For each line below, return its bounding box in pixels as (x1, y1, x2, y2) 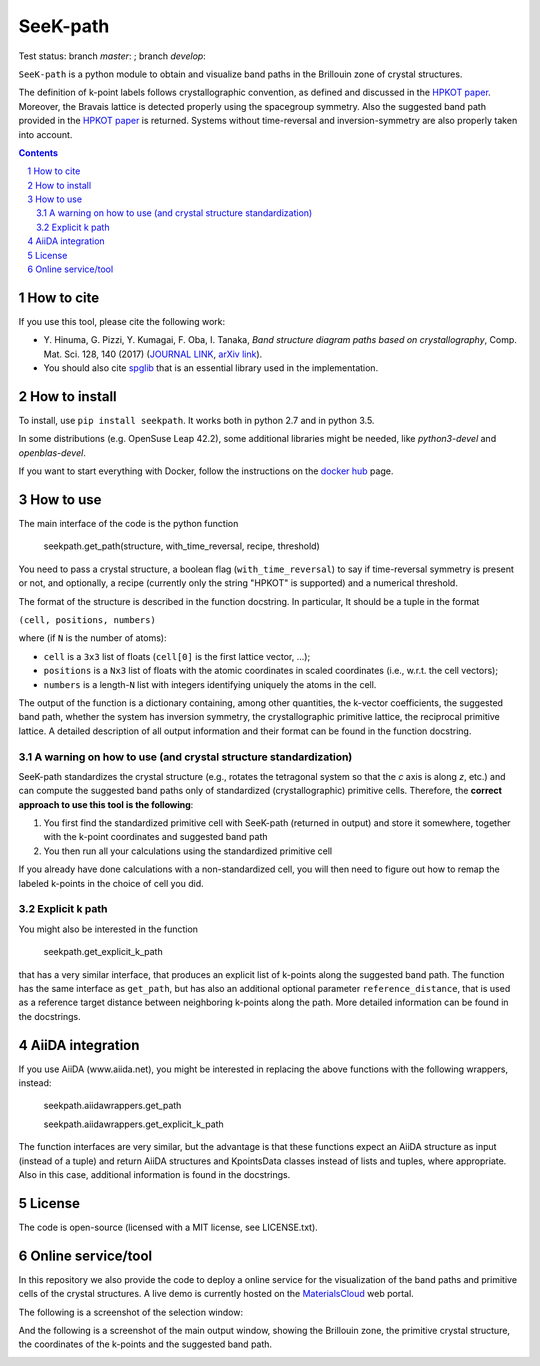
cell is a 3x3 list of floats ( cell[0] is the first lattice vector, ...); (43, 650, 311, 662)
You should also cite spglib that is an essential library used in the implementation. (43, 362, 379, 374)
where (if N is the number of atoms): (18, 632, 167, 644)
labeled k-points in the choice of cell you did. (18, 877, 204, 889)
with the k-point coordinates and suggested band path (43, 831, 269, 843)
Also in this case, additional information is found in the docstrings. (18, 1168, 291, 1180)
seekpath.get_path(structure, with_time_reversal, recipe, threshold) (43, 540, 320, 552)
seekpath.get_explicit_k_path (43, 946, 164, 958)
